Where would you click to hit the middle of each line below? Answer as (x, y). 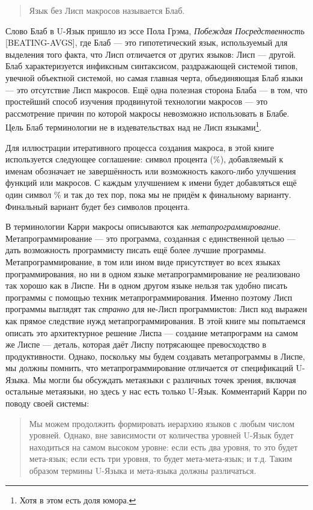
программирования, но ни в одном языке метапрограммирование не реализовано (153, 273)
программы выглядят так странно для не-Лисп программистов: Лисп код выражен (156, 309)
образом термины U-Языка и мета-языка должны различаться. (143, 471)
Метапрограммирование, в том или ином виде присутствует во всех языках (143, 261)
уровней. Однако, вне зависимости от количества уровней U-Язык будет (161, 435)
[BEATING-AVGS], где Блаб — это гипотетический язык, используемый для (147, 42)
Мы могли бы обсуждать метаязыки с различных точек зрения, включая (164, 379)
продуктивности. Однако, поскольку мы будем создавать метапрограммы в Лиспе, (155, 356)
